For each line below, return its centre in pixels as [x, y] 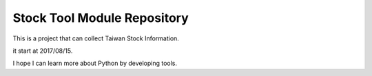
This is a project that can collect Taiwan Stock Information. [96, 38]
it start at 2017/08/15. [43, 51]
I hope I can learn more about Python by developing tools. [95, 63]
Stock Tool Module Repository [101, 18]
